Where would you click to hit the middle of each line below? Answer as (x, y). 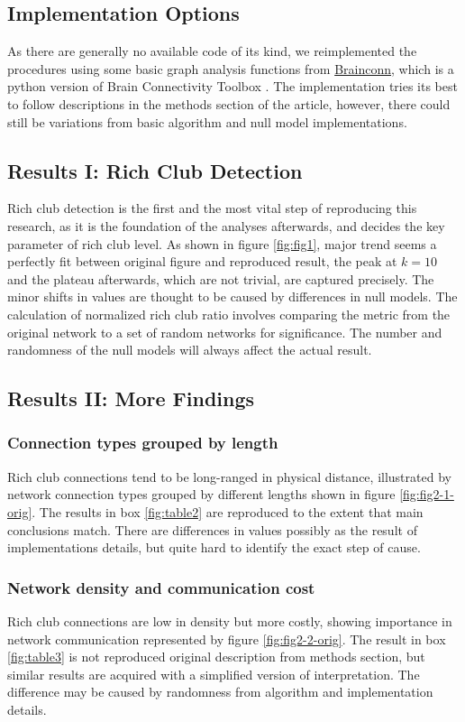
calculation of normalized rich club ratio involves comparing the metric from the (229, 314)
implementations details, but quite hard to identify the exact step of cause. (214, 547)
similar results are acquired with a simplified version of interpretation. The (214, 674)
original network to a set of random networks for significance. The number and (225, 332)
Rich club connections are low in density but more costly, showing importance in (230, 620)
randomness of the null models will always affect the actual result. (190, 350)
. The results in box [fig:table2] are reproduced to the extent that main (228, 511)
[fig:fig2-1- (427, 494)
